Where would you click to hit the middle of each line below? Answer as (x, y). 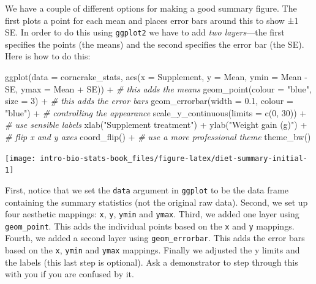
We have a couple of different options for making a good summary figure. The (151, 8)
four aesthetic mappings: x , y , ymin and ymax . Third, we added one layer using (152, 214)
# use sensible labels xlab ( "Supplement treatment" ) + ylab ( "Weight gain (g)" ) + (156, 125)
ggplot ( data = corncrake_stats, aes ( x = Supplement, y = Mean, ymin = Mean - (156, 77)
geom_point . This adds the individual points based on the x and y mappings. (150, 226)
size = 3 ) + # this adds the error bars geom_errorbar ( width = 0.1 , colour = (149, 101)
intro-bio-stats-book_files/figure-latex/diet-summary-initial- (174, 158)
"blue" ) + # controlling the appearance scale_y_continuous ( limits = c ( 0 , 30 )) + (156, 112)
